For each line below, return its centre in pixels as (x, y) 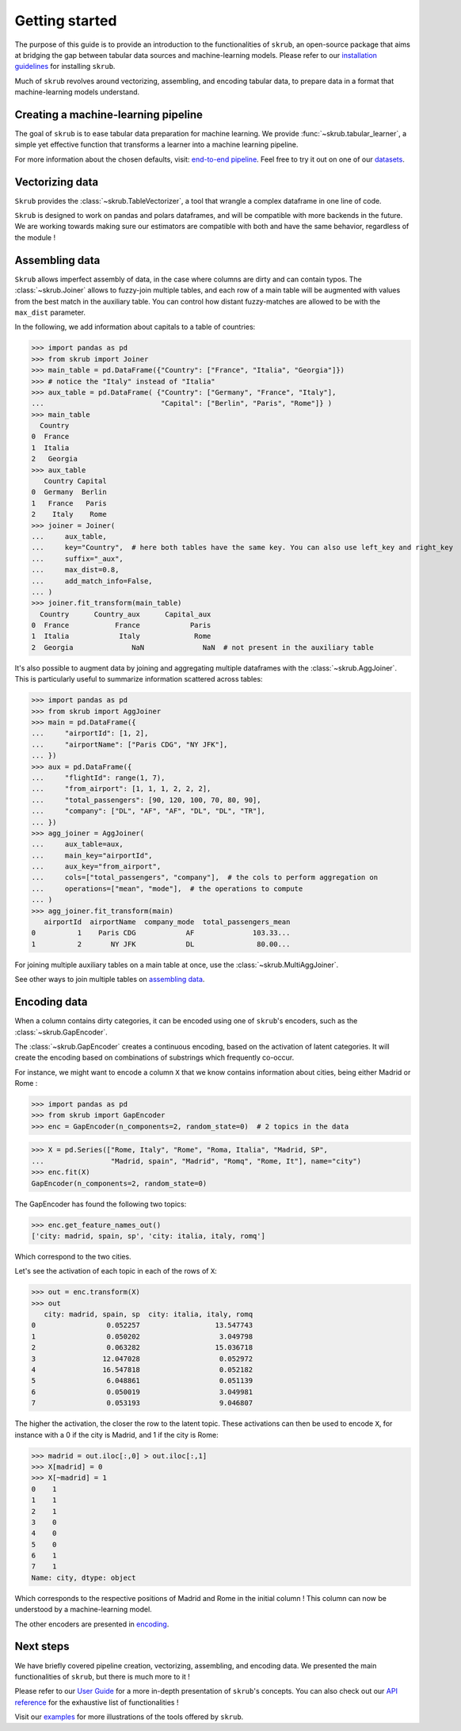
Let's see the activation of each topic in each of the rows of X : (116, 1271)
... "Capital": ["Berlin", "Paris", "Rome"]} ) (182, 403)
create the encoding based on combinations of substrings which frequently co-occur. (154, 1057)
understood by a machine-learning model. (83, 1610)
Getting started (66, 21)
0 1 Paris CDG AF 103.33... (161, 933)
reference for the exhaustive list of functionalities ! (97, 1702)
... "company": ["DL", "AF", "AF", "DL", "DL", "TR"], (148, 811)
